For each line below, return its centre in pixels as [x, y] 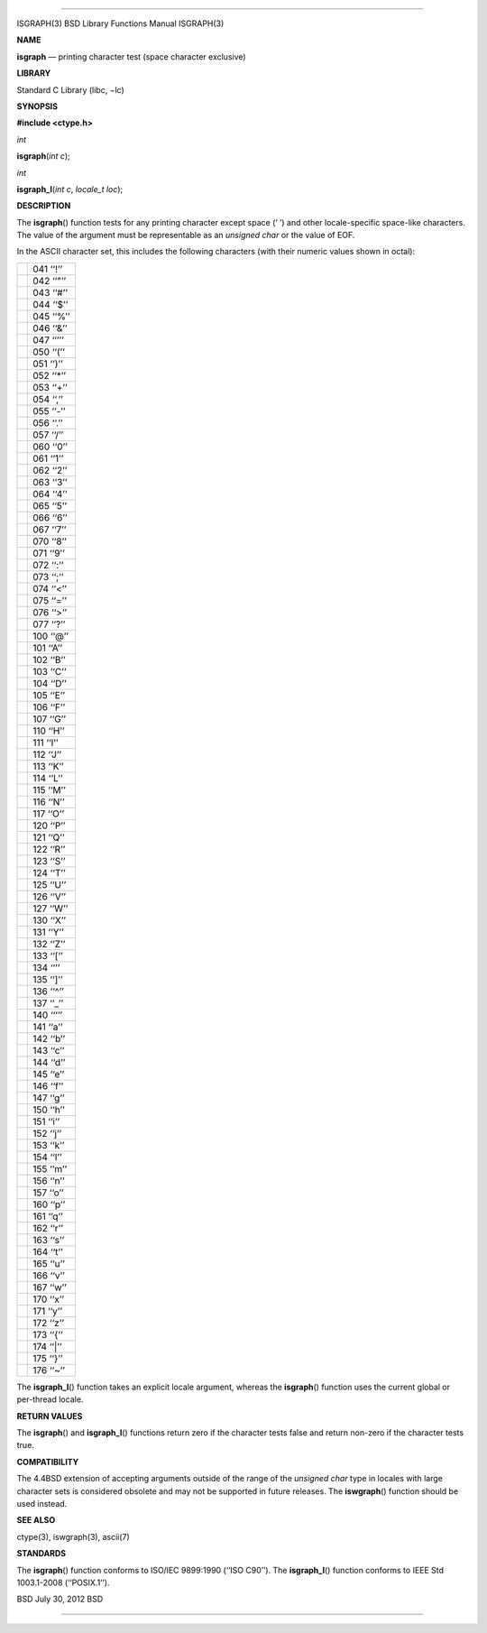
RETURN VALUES [50, 1416]
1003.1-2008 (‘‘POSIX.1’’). [63, 1582]
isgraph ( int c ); [44, 156]
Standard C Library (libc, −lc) [71, 89]
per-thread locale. [50, 1399]
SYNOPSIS [37, 106]
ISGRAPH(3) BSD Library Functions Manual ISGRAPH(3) [120, 23]
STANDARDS [41, 1554]
